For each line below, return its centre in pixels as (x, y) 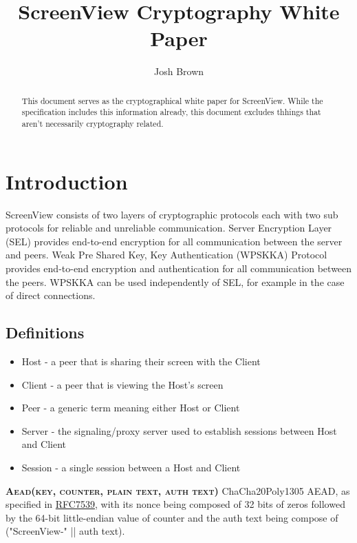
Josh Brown (179, 71)
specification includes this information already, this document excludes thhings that (171, 112)
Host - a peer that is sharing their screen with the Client (141, 361)
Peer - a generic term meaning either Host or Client (131, 408)
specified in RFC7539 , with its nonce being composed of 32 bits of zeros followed (175, 504)
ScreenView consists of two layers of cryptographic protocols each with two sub (172, 214)
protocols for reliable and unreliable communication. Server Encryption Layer (169, 228)
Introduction (67, 181)
